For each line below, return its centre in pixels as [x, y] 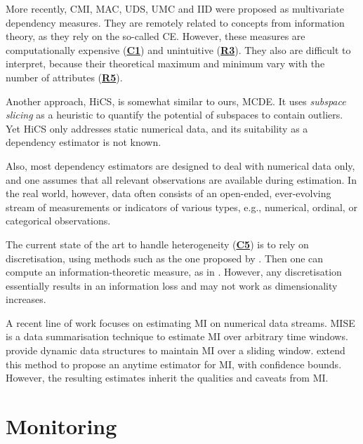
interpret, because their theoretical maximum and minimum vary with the [165, 63]
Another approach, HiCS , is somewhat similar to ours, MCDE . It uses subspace [176, 101]
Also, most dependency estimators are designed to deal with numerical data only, [180, 165]
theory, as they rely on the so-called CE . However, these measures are [156, 36]
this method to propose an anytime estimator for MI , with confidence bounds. [174, 364]
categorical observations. [58, 221]
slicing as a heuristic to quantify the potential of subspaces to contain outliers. [174, 115]
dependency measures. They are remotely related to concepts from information [175, 22]
